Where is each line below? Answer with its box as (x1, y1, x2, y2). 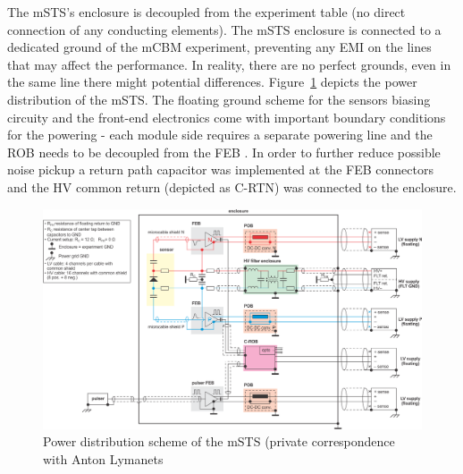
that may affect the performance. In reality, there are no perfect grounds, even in (7, 55, 451, 73)
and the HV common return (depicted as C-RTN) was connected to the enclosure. (7, 177, 457, 196)
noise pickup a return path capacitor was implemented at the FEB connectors (7, 160, 434, 179)
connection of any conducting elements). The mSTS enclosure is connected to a (7, 20, 442, 38)
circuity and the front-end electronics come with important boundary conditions (7, 107, 446, 126)
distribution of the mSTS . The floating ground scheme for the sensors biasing (7, 89, 431, 108)
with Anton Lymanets (43, 450, 164, 469)
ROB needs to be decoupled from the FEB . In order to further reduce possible (7, 142, 441, 161)
